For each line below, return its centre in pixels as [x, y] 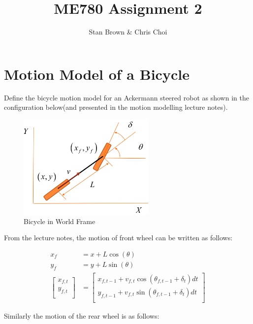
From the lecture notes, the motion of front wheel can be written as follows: [118, 238]
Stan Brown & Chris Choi [128, 32]
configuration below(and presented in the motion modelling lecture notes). [116, 107]
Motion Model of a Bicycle [97, 74]
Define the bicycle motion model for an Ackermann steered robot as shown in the [126, 97]
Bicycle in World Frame [60, 221]
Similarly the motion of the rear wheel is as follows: [82, 315]
